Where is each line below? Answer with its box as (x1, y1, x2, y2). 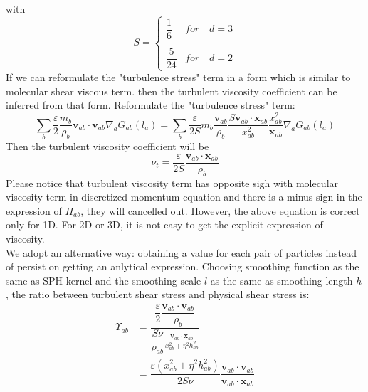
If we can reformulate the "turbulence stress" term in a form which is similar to (6, 70, 351, 85)
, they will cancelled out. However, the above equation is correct (80, 203, 360, 218)
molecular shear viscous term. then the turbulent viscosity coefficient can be (6, 83, 337, 98)
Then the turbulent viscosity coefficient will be (6, 139, 209, 154)
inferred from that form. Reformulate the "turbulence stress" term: (6, 97, 295, 112)
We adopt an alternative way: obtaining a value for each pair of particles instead (6, 245, 357, 260)
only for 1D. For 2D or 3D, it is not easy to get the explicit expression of (6, 217, 323, 232)
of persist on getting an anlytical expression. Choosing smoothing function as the (6, 259, 359, 274)
